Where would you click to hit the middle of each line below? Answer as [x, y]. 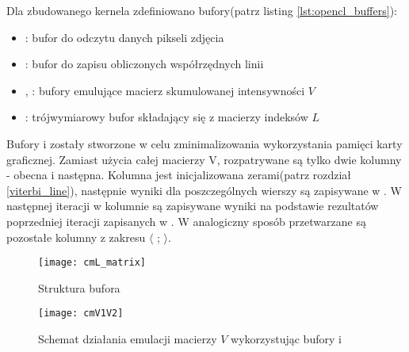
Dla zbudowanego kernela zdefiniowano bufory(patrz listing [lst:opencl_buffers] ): [202, 10]
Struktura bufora [79, 287]
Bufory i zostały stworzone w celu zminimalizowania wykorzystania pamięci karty [204, 143]
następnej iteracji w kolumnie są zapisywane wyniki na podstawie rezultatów [193, 206]
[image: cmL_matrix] [92, 263]
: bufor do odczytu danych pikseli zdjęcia [124, 37]
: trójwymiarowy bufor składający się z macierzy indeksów [166, 117]
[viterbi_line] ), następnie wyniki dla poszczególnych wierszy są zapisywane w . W [204, 190]
